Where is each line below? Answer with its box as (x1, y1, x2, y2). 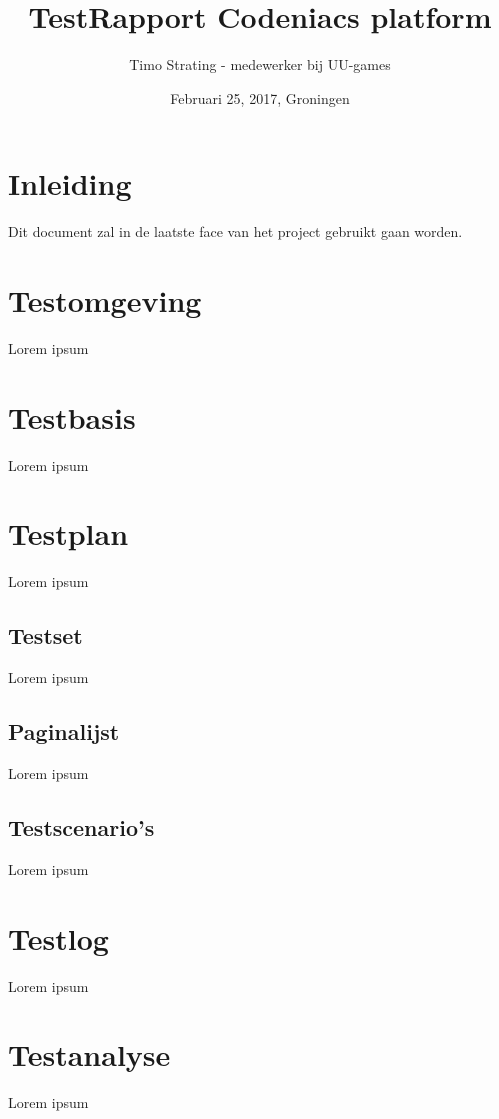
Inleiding (8, 163, 132, 204)
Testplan (8, 513, 129, 554)
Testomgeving (8, 280, 202, 321)
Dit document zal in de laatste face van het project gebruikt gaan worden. (8, 221, 463, 242)
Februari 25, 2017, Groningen (170, 87, 350, 108)
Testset (8, 620, 83, 651)
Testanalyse (8, 1034, 171, 1075)
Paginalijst (8, 716, 120, 747)
